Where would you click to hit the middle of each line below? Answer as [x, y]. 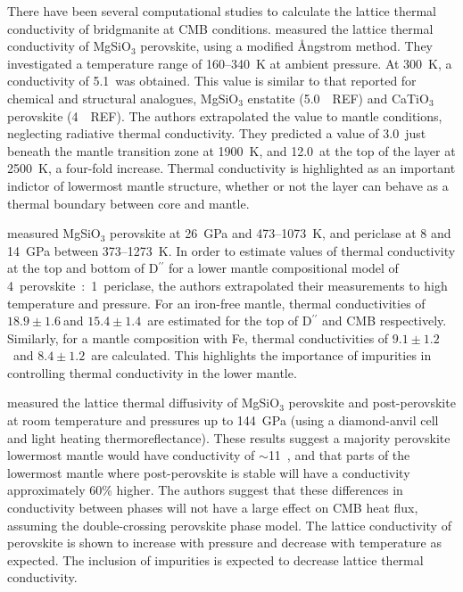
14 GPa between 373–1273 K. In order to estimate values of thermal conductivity [231, 250]
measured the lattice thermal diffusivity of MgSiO [144, 403]
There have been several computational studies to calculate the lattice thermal [222, 11]
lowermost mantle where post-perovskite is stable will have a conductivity [209, 472]
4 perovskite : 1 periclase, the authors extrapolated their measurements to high [227, 285]
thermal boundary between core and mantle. [128, 203]
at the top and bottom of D [83, 268]
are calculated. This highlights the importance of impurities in [261, 355]
